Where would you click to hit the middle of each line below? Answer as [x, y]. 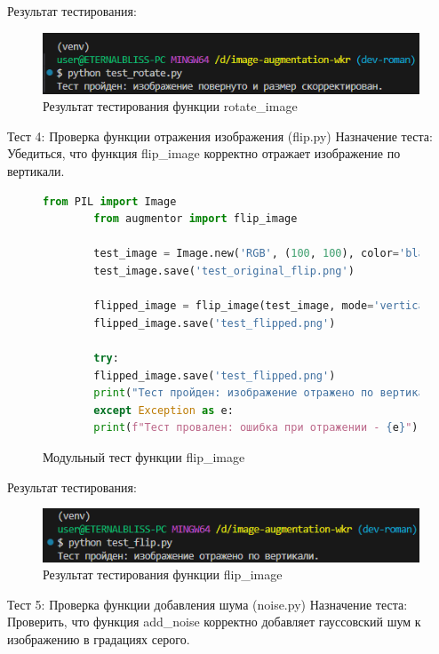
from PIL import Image [110, 201]
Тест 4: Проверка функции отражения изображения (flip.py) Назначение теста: [220, 136]
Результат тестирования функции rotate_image [170, 106]
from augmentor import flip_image [196, 219]
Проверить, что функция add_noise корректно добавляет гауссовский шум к [214, 622]
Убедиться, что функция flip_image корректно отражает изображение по [204, 153]
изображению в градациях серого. [99, 638]
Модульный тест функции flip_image [144, 456]
